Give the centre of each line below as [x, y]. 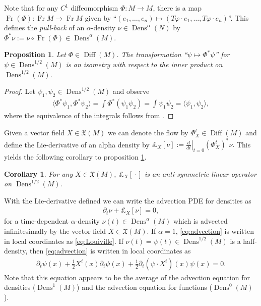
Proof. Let [20, 91]
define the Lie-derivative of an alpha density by [77, 144]
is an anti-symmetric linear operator [201, 173]
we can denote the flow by [148, 133]
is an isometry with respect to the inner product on [144, 64]
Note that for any [31, 8]
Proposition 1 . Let [35, 54]
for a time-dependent [36, 221]
